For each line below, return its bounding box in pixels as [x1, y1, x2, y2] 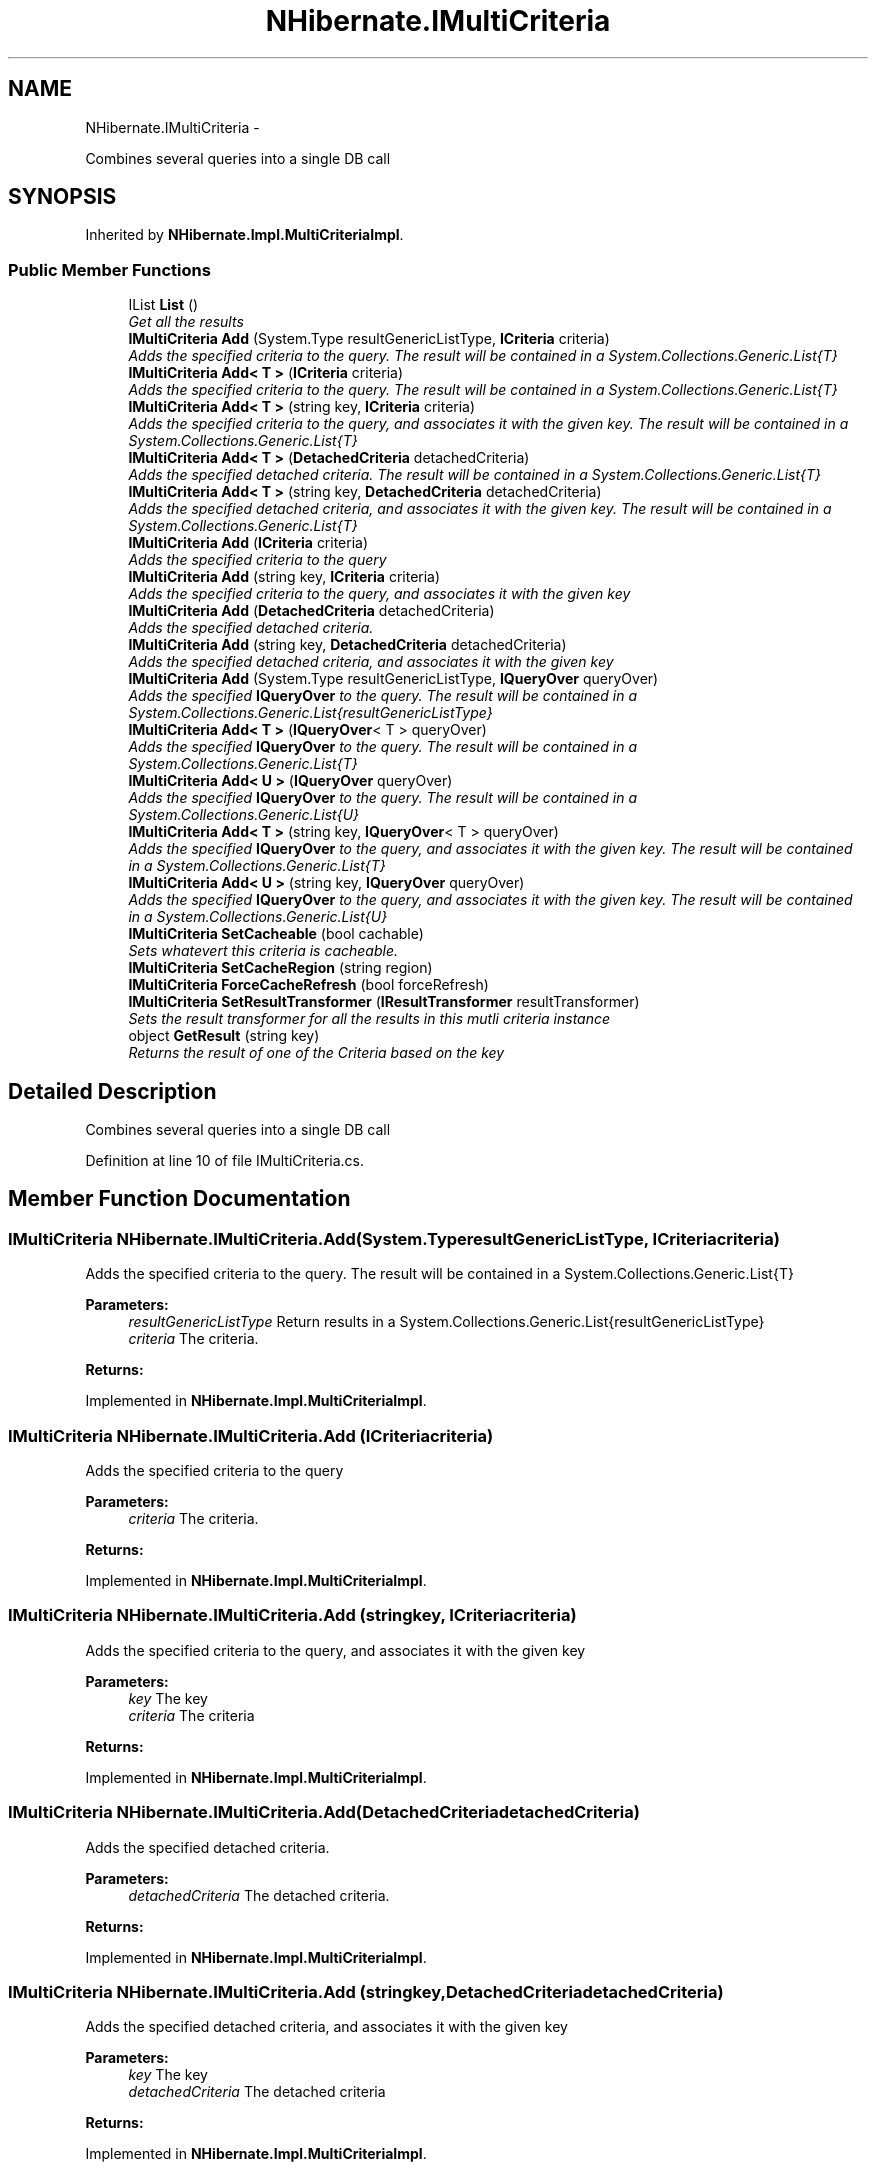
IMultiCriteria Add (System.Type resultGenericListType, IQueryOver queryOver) [128, 670, 659, 688]
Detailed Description [8, 1078, 217, 1104]
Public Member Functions [8, 259, 211, 280]
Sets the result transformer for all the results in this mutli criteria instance [128, 1010, 611, 1028]
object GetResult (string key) [128, 1027, 320, 1045]
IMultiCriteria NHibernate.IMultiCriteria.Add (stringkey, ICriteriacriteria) [8, 1605, 577, 1626]
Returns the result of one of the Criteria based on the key [128, 1044, 505, 1062]
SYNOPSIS [8, 184, 117, 210]
